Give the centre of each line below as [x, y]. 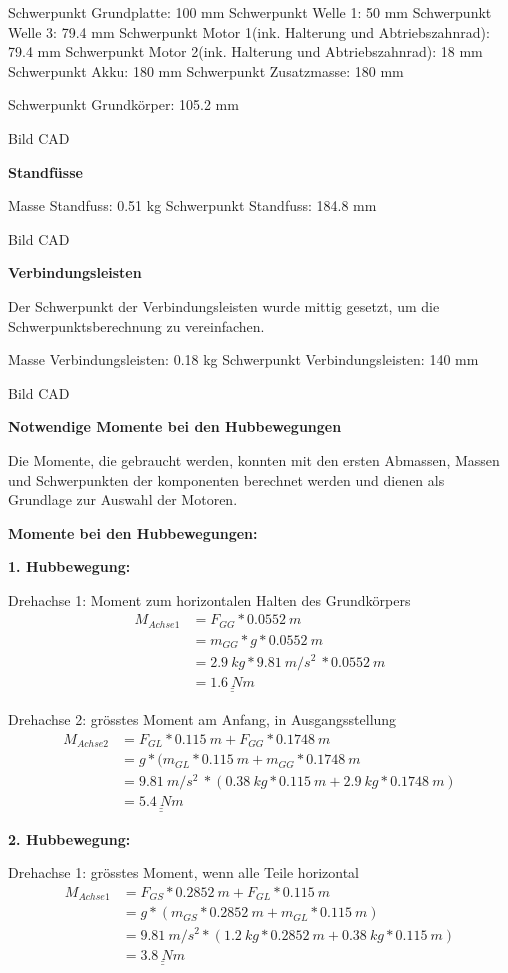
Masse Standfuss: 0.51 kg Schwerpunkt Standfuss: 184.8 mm [192, 205]
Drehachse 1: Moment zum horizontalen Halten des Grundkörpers [209, 599]
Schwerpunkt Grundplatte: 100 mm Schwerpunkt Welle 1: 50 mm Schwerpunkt [250, 12]
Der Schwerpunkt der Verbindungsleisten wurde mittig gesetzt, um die [224, 305]
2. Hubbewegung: [69, 838]
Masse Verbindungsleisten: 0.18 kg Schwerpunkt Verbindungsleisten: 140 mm [243, 359]
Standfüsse [45, 171]
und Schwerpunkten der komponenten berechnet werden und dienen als [226, 479]
